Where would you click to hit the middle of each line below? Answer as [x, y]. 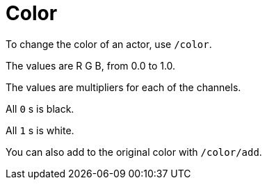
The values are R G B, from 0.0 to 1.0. [91, 65]
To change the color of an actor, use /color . [109, 44]
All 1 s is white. [40, 130]
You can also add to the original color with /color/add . [134, 152]
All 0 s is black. [40, 108]
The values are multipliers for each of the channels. [123, 87]
